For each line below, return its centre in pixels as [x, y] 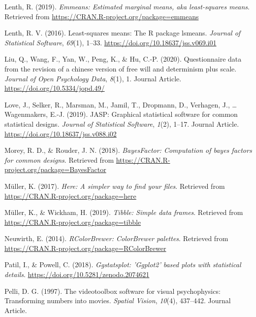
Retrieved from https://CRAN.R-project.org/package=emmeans [102, 16]
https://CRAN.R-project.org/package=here [70, 195]
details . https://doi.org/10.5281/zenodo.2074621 [77, 274]
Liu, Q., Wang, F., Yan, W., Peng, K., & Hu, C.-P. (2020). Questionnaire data [123, 59]
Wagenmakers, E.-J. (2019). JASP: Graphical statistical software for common [121, 114]
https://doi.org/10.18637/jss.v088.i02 [61, 133]
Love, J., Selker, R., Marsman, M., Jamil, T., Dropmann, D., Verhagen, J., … [121, 104]
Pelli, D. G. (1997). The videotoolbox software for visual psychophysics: [112, 291]
